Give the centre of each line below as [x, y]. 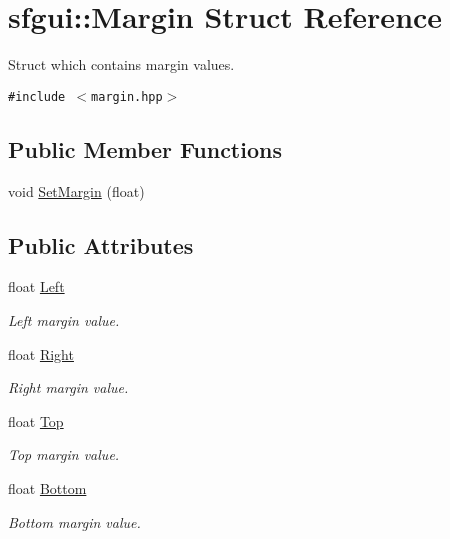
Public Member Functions [145, 148]
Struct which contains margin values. [121, 64]
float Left [36, 286]
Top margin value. [64, 454]
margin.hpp [127, 96]
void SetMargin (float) [76, 190]
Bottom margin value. [74, 521]
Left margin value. [64, 319]
